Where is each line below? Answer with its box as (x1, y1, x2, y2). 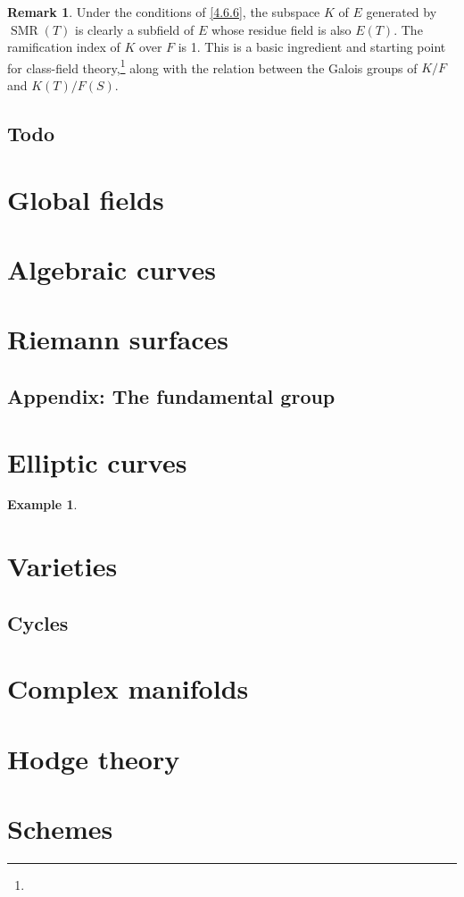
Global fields (7, 180, 164, 217)
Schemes (7, 810, 113, 847)
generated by (366, 3, 437, 21)
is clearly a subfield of (75, 20, 195, 38)
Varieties (7, 548, 118, 584)
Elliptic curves (7, 443, 187, 480)
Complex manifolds (7, 670, 249, 707)
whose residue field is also (211, 20, 352, 38)
